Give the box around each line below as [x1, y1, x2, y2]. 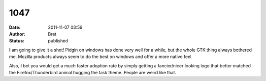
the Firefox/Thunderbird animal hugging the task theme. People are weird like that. [9, 69, 177, 75]
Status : [9, 38, 25, 44]
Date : [9, 24, 21, 30]
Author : [9, 31, 26, 37]
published [48, 38, 68, 44]
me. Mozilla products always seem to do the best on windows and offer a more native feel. [9, 54, 193, 60]
